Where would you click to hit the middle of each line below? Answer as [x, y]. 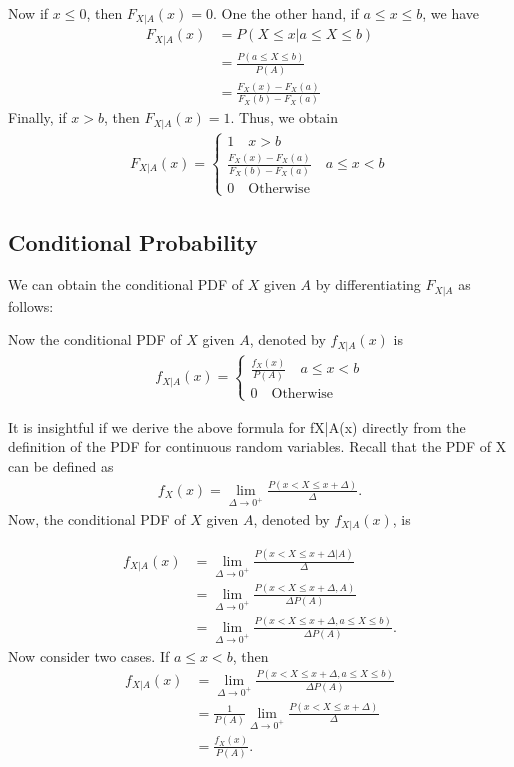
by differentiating [368, 284]
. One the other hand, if [286, 13]
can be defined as [61, 466]
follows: [31, 305]
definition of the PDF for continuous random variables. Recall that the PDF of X [257, 446]
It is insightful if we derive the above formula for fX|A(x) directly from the [237, 426]
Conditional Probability [133, 242]
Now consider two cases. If [89, 655]
